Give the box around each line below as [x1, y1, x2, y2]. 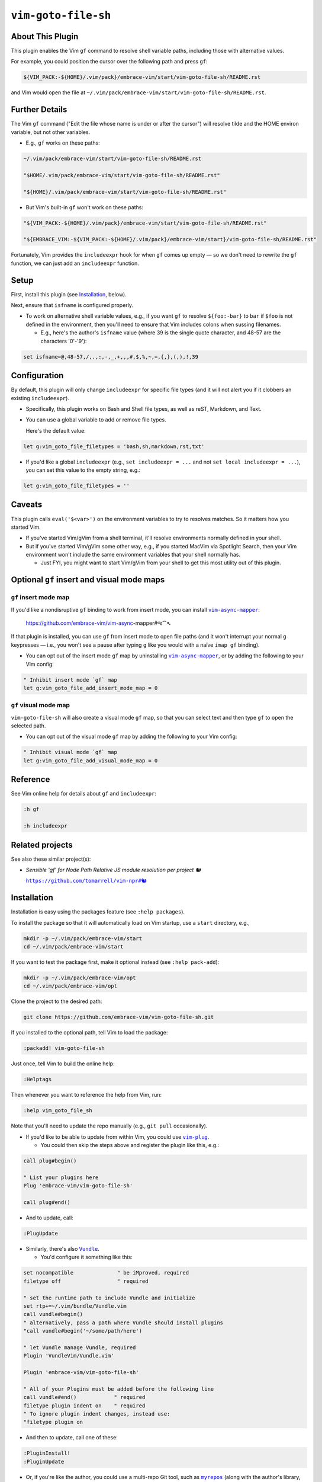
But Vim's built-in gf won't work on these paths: [25, 203, 144, 210]
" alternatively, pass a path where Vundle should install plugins [23, 1319, 224, 1326]
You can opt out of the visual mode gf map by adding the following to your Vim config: [25, 733, 237, 740]
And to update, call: [25, 1214, 73, 1221]
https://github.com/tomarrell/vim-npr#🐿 [25, 877, 147, 884]
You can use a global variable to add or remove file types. [25, 416, 167, 423]
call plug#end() [23, 1199, 71, 1206]
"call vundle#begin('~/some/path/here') [23, 1328, 142, 1334]
